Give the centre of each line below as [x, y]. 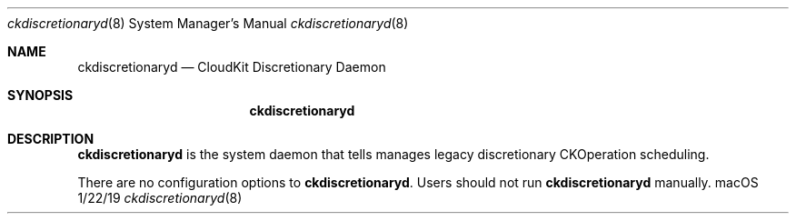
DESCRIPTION [51, 139]
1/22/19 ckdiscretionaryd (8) [160, 198]
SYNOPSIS [40, 95]
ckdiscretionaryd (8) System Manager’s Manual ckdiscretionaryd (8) [208, 23]
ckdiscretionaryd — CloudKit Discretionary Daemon [232, 67]
